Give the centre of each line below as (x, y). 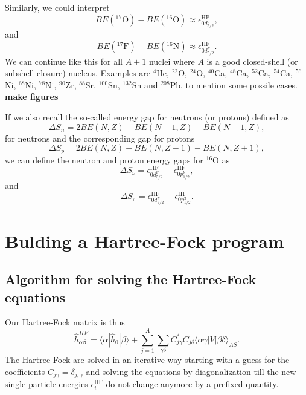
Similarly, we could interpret (57, 7)
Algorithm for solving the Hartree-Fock (131, 279)
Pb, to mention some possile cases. (234, 84)
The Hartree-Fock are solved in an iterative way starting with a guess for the (147, 360)
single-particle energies (46, 384)
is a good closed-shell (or (252, 61)
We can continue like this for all (64, 61)
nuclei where (172, 61)
